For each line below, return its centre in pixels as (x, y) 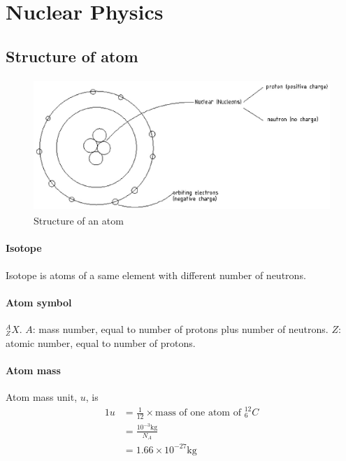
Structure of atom (72, 56)
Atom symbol (39, 302)
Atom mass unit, (42, 396)
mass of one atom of (198, 413)
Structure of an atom (79, 221)
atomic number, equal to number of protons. (101, 342)
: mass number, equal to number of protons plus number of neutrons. (180, 328)
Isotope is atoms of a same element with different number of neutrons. (156, 275)
